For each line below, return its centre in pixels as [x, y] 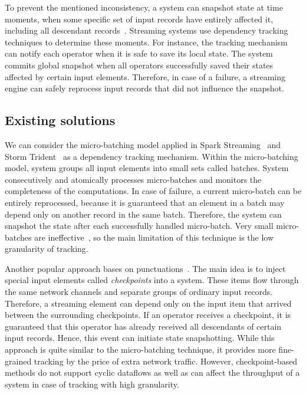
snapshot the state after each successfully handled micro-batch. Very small [139, 226]
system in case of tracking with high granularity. [92, 384]
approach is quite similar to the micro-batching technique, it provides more [140, 349]
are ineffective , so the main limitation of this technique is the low [154, 237]
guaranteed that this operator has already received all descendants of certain [143, 326]
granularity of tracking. [47, 249]
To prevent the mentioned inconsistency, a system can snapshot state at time [144, 7]
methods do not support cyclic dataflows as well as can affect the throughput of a [152, 372]
